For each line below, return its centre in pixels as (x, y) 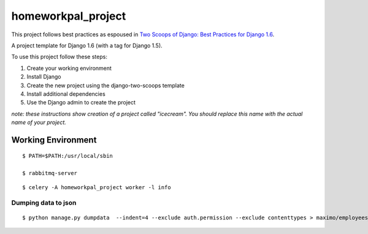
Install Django (44, 77)
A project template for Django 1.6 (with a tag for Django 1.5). (87, 45)
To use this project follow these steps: (59, 57)
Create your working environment (69, 68)
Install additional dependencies (66, 94)
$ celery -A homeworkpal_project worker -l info (97, 187)
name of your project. (39, 122)
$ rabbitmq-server (50, 173)
